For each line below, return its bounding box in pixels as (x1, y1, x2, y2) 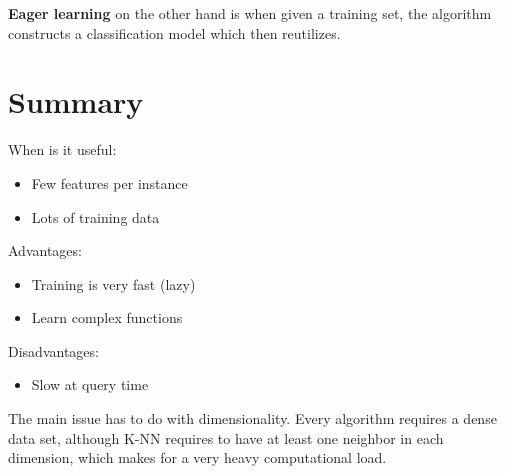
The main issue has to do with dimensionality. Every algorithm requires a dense (8, 408, 497, 429)
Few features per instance (31, 172, 188, 193)
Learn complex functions (31, 307, 183, 328)
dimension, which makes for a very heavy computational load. (8, 447, 387, 468)
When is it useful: (8, 139, 117, 160)
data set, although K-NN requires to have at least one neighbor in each (8, 427, 444, 448)
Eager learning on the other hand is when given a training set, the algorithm (8, 3, 492, 23)
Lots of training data (31, 206, 160, 227)
